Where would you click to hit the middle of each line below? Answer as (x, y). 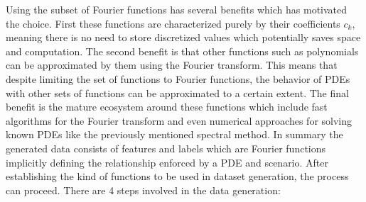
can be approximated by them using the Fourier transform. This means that (172, 65)
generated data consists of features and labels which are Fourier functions (166, 148)
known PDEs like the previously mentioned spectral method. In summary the (174, 134)
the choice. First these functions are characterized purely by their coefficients (173, 23)
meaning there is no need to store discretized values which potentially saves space (183, 37)
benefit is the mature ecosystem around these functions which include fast (167, 107)
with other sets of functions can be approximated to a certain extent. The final (177, 92)
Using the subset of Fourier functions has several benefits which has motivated (177, 9)
